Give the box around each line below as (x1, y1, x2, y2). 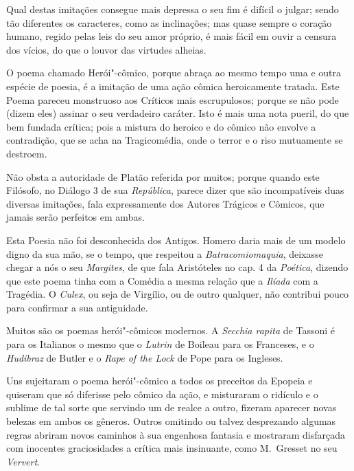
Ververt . (6, 454, 40, 468)
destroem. (6, 146, 47, 160)
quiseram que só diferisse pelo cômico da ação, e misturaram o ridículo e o (6, 386, 318, 401)
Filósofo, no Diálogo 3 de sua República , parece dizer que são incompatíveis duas (6, 183, 344, 197)
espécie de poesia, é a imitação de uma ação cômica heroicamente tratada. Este (6, 78, 340, 93)
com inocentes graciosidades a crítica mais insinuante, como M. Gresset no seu (6, 441, 338, 455)
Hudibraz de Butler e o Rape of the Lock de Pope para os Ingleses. (6, 350, 283, 364)
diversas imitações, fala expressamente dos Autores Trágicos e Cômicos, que (6, 196, 324, 210)
